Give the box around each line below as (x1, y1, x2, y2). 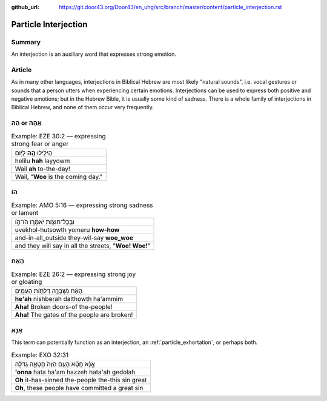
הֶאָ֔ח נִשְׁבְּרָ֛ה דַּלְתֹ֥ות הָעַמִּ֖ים (15, 287, 83, 295)
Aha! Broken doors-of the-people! (15, 303, 113, 311)
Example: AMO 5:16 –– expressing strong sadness (11, 201, 154, 209)
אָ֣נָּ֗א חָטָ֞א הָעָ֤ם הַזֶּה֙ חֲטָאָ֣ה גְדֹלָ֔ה (15, 360, 95, 368)
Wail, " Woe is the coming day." (15, 172, 103, 181)
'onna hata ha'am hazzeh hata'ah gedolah (15, 368, 136, 376)
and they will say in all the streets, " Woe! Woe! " (15, 241, 151, 250)
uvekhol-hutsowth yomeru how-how (15, 226, 120, 234)
